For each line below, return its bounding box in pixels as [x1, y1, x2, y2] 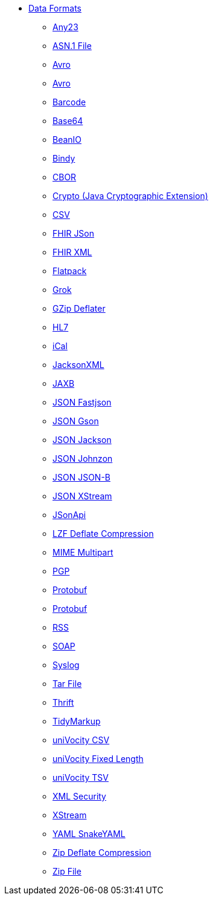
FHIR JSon [52, 228, 95, 238]
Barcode [52, 97, 86, 107]
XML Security [52, 791, 106, 801]
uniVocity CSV [52, 735, 110, 745]
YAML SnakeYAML [52, 829, 126, 839]
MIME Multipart [52, 547, 113, 557]
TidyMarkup [52, 716, 101, 726]
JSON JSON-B [52, 472, 110, 482]
